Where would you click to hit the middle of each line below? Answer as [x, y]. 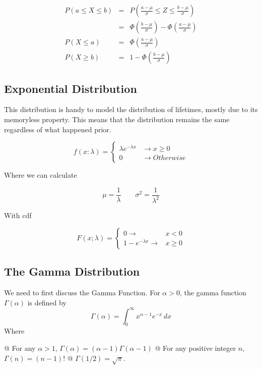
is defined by [47, 302]
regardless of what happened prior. [58, 129]
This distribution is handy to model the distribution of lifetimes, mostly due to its [131, 109]
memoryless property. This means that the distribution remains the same [117, 119]
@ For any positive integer [195, 348]
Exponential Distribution [71, 88]
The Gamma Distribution [72, 271]
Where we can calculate [41, 175]
